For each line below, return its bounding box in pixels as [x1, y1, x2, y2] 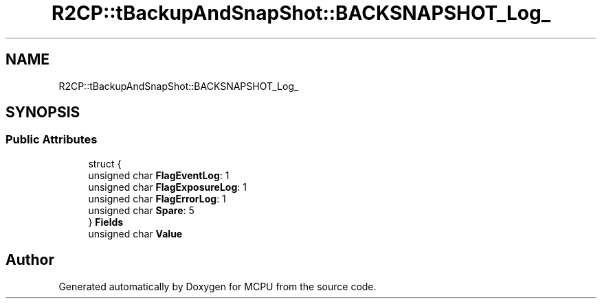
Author [5, 251, 54, 269]
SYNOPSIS [5, 104, 80, 121]
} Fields [88, 215, 124, 228]
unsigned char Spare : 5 [88, 204, 194, 216]
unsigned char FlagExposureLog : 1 [88, 180, 247, 193]
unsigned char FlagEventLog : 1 [88, 169, 230, 181]
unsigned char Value [88, 227, 183, 239]
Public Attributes [5, 132, 98, 147]
